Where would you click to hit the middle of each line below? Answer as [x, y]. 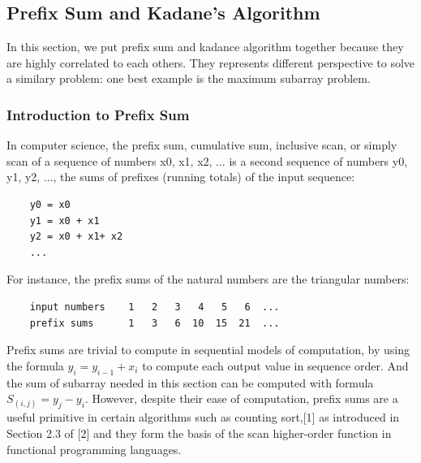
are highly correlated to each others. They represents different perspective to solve [211, 62]
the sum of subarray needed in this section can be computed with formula [190, 382]
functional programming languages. [94, 449]
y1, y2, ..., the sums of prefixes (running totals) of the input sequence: [181, 177]
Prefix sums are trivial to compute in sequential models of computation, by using [208, 350]
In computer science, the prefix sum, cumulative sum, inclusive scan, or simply [202, 145]
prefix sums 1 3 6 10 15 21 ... [155, 323]
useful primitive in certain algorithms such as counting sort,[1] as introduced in [203, 417]
